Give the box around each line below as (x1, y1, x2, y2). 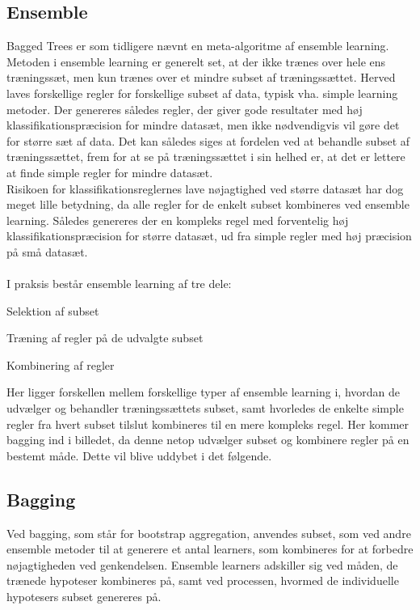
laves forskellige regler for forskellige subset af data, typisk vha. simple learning (6, 84, 398, 101)
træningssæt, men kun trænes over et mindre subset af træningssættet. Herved (6, 69, 396, 86)
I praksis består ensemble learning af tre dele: (6, 275, 232, 292)
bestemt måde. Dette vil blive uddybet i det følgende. (6, 447, 272, 464)
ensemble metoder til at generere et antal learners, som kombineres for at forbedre (6, 540, 414, 557)
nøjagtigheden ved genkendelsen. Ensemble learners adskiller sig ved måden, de (6, 556, 398, 573)
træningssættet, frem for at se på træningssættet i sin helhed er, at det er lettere (6, 148, 405, 165)
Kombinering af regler (6, 356, 115, 373)
